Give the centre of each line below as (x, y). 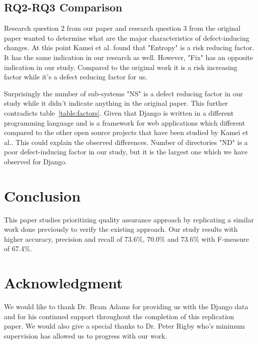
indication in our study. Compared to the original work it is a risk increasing (121, 67)
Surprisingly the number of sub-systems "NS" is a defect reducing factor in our (124, 93)
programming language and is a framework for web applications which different (125, 122)
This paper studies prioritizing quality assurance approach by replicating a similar (129, 219)
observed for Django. (36, 161)
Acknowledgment (63, 283)
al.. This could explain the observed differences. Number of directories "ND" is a (126, 142)
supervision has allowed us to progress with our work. (86, 335)
